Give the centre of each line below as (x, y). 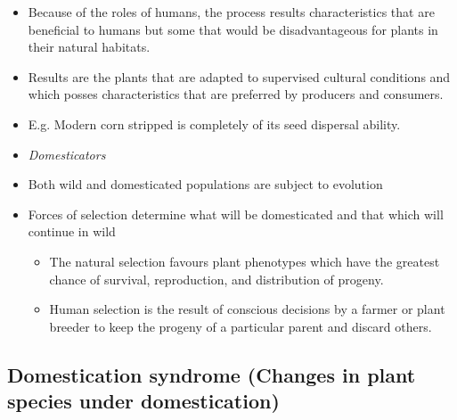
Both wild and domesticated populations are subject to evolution (205, 184)
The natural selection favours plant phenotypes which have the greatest (245, 261)
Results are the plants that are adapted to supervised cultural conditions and (239, 76)
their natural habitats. (89, 47)
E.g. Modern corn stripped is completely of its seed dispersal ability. (214, 124)
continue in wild (72, 231)
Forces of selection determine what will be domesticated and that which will (236, 214)
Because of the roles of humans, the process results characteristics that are (231, 12)
